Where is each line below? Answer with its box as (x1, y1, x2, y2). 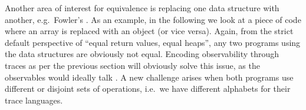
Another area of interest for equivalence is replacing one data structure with (5, 2, 279, 14)
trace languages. (5, 94, 63, 106)
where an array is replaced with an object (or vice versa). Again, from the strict (5, 25, 294, 37)
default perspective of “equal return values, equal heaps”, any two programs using (5, 36, 301, 48)
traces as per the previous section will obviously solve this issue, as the (5, 59, 260, 71)
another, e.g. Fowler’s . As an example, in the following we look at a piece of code (5, 13, 301, 25)
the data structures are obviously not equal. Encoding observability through (5, 48, 279, 60)
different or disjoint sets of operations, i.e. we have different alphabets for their (5, 82, 291, 95)
